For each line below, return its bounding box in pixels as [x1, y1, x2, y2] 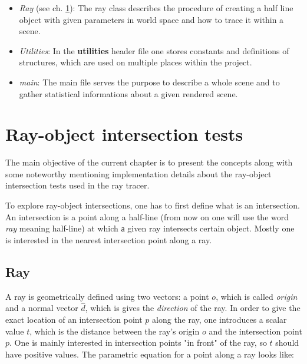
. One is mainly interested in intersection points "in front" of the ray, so [9, 336, 267, 349]
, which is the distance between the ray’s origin [29, 325, 200, 337]
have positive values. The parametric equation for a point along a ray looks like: [5, 348, 294, 360]
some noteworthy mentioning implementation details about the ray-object [5, 167, 272, 180]
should [275, 336, 299, 349]
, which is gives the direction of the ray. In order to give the [85, 302, 301, 314]
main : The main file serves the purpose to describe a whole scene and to [19, 75, 280, 88]
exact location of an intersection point [5, 313, 143, 326]
